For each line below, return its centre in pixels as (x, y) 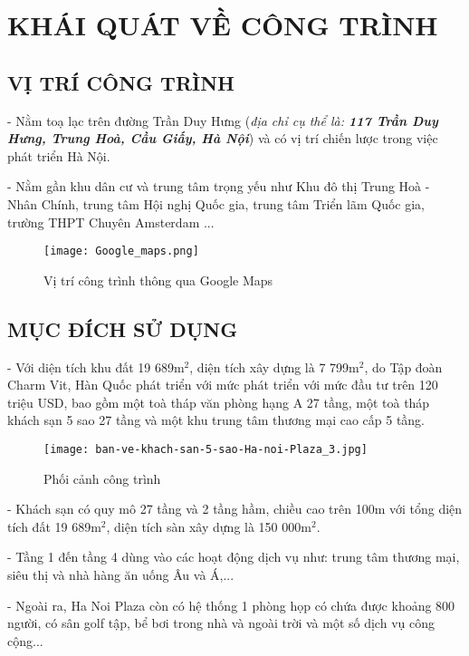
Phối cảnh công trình (102, 478)
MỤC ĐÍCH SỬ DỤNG (123, 328)
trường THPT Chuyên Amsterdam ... (111, 222)
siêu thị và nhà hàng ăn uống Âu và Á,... (121, 574)
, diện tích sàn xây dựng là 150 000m (209, 526)
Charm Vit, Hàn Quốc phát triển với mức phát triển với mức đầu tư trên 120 (223, 385)
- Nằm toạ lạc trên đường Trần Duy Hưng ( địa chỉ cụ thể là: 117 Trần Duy (223, 120)
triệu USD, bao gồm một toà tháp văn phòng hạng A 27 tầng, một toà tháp (219, 402)
